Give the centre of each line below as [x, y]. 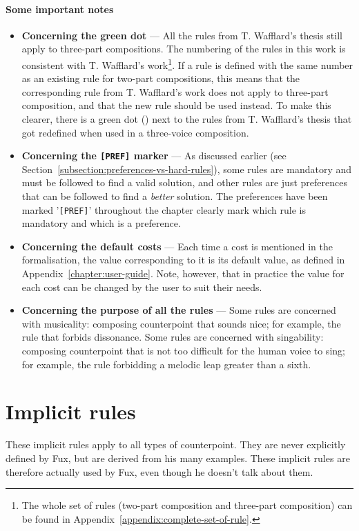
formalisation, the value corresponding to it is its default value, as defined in [183, 260]
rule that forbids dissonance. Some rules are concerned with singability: [173, 337]
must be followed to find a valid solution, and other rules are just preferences [184, 182]
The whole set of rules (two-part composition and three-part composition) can [187, 505]
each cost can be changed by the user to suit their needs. [142, 287]
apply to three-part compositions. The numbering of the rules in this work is [184, 49]
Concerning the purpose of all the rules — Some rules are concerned [179, 310]
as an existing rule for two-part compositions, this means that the [161, 78]
